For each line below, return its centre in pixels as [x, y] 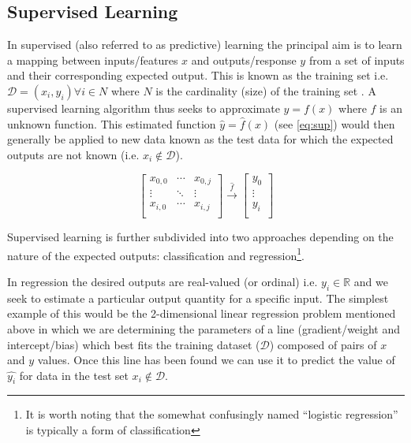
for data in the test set [74, 375]
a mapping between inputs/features [93, 60]
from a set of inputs [357, 60]
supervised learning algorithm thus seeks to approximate [144, 108]
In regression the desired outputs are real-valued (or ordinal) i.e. [163, 281]
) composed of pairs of [323, 344]
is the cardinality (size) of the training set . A [266, 90]
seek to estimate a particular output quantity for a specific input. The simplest [198, 298]
